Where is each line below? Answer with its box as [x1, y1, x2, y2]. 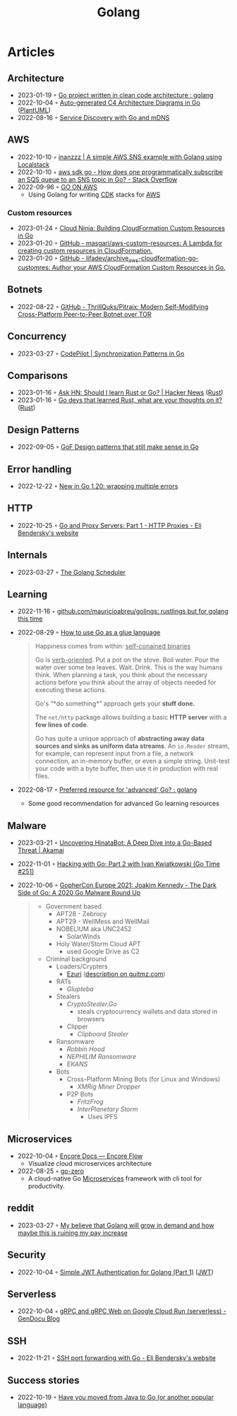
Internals [7, 549, 48, 561]
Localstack [17, 160, 50, 168]
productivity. [28, 1182, 65, 1190]
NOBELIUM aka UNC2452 [56, 925, 132, 933]
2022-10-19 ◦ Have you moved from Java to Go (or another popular [17, 1393, 214, 1402]
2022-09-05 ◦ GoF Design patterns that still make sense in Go [17, 443, 199, 451]
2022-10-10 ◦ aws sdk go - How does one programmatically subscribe [17, 168, 224, 176]
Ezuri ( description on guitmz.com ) [66, 970, 166, 978]
